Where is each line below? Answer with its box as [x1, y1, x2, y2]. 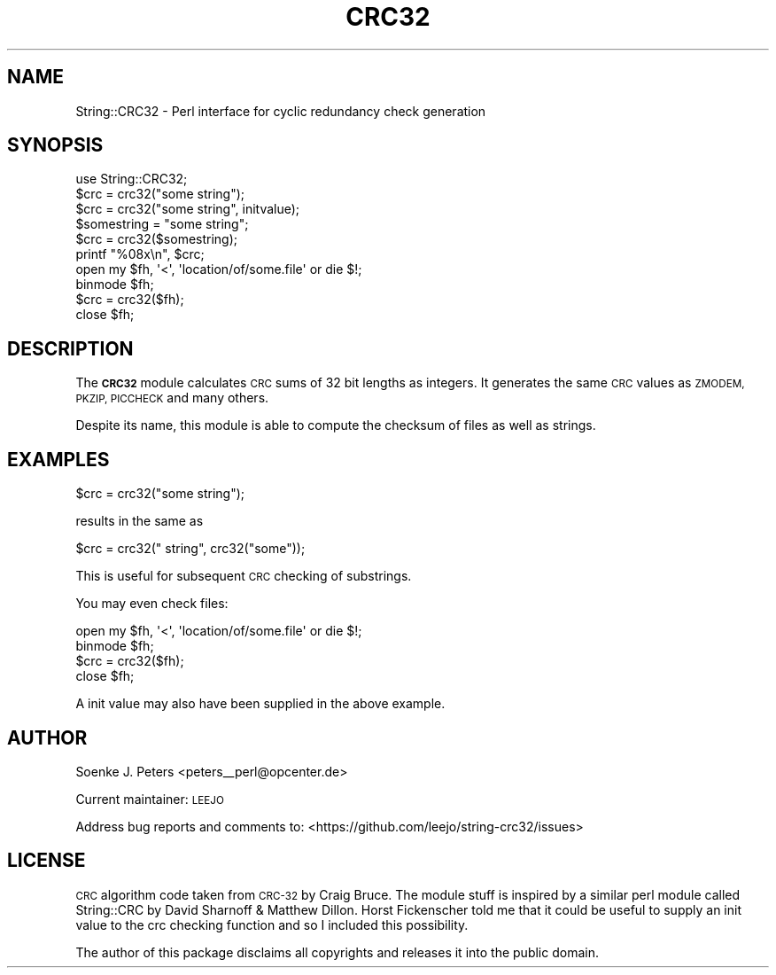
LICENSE [7, 849, 86, 872]
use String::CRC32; [75, 171, 188, 187]
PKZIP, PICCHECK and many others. [75, 390, 269, 406]
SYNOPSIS [7, 134, 104, 157]
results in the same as [75, 513, 204, 529]
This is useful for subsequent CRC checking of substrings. [75, 568, 412, 584]
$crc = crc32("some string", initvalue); [75, 201, 300, 217]
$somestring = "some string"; [75, 216, 249, 232]
